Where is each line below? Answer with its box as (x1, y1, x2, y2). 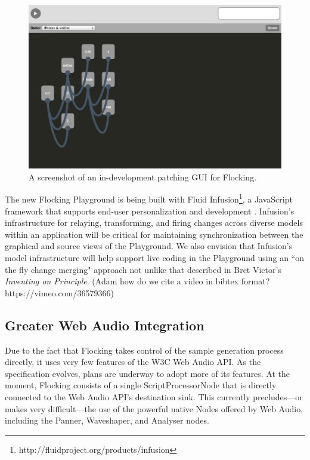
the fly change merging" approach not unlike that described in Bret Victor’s (5, 263, 281, 275)
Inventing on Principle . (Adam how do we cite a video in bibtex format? (5, 275, 270, 287)
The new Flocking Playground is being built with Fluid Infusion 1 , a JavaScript (5, 191, 293, 205)
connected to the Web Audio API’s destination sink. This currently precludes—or (5, 390, 303, 403)
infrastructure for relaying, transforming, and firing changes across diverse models (5, 216, 303, 229)
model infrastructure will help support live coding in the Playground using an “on (5, 251, 304, 263)
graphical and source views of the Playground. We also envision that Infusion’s (5, 240, 293, 252)
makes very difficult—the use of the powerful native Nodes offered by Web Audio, (5, 402, 303, 415)
